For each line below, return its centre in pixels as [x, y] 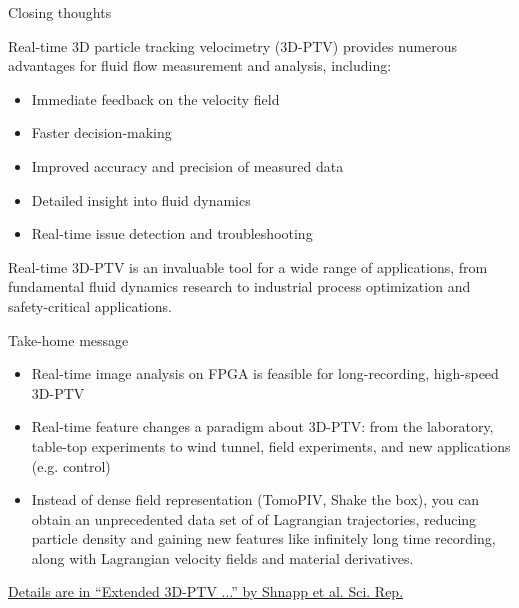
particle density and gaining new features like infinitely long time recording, [263, 538]
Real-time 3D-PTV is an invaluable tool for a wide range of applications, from [248, 266]
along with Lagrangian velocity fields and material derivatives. [222, 557]
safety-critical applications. [90, 305]
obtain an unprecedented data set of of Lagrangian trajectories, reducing [254, 518]
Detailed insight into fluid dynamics [141, 199]
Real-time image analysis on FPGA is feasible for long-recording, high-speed [265, 373]
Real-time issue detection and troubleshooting [172, 233]
